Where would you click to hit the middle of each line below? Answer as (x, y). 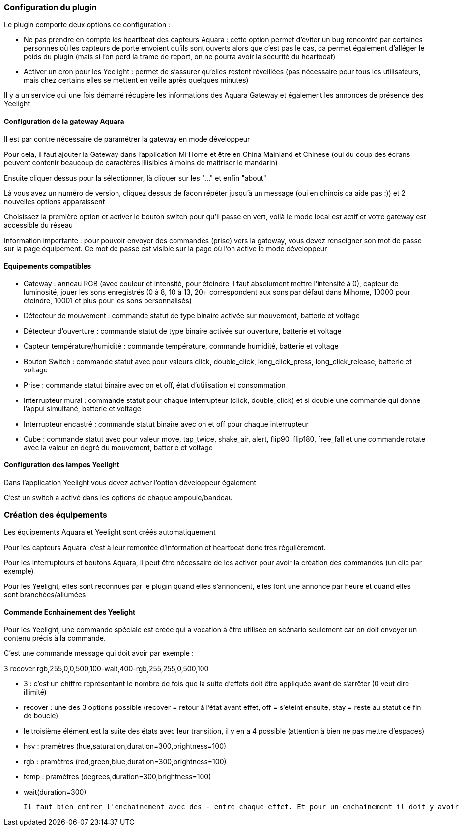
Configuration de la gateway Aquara (64, 121)
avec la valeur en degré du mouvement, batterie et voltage (118, 447)
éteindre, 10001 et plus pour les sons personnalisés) (108, 300)
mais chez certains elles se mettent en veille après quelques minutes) (136, 80)
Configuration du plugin (50, 7)
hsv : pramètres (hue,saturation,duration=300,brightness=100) (125, 746)
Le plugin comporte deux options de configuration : (87, 25)
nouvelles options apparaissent (55, 201)
